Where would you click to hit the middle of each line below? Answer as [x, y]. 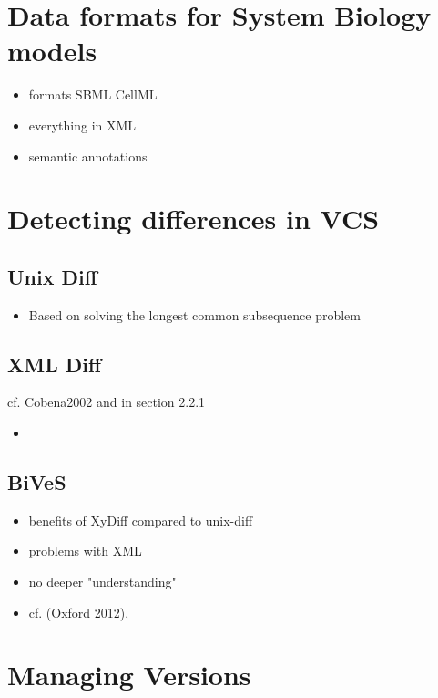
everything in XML [82, 125]
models [52, 51]
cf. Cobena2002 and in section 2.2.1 [107, 402]
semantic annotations [88, 156]
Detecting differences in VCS [194, 219]
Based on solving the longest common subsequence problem [194, 314]
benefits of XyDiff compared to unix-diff [141, 520]
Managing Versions [129, 675]
